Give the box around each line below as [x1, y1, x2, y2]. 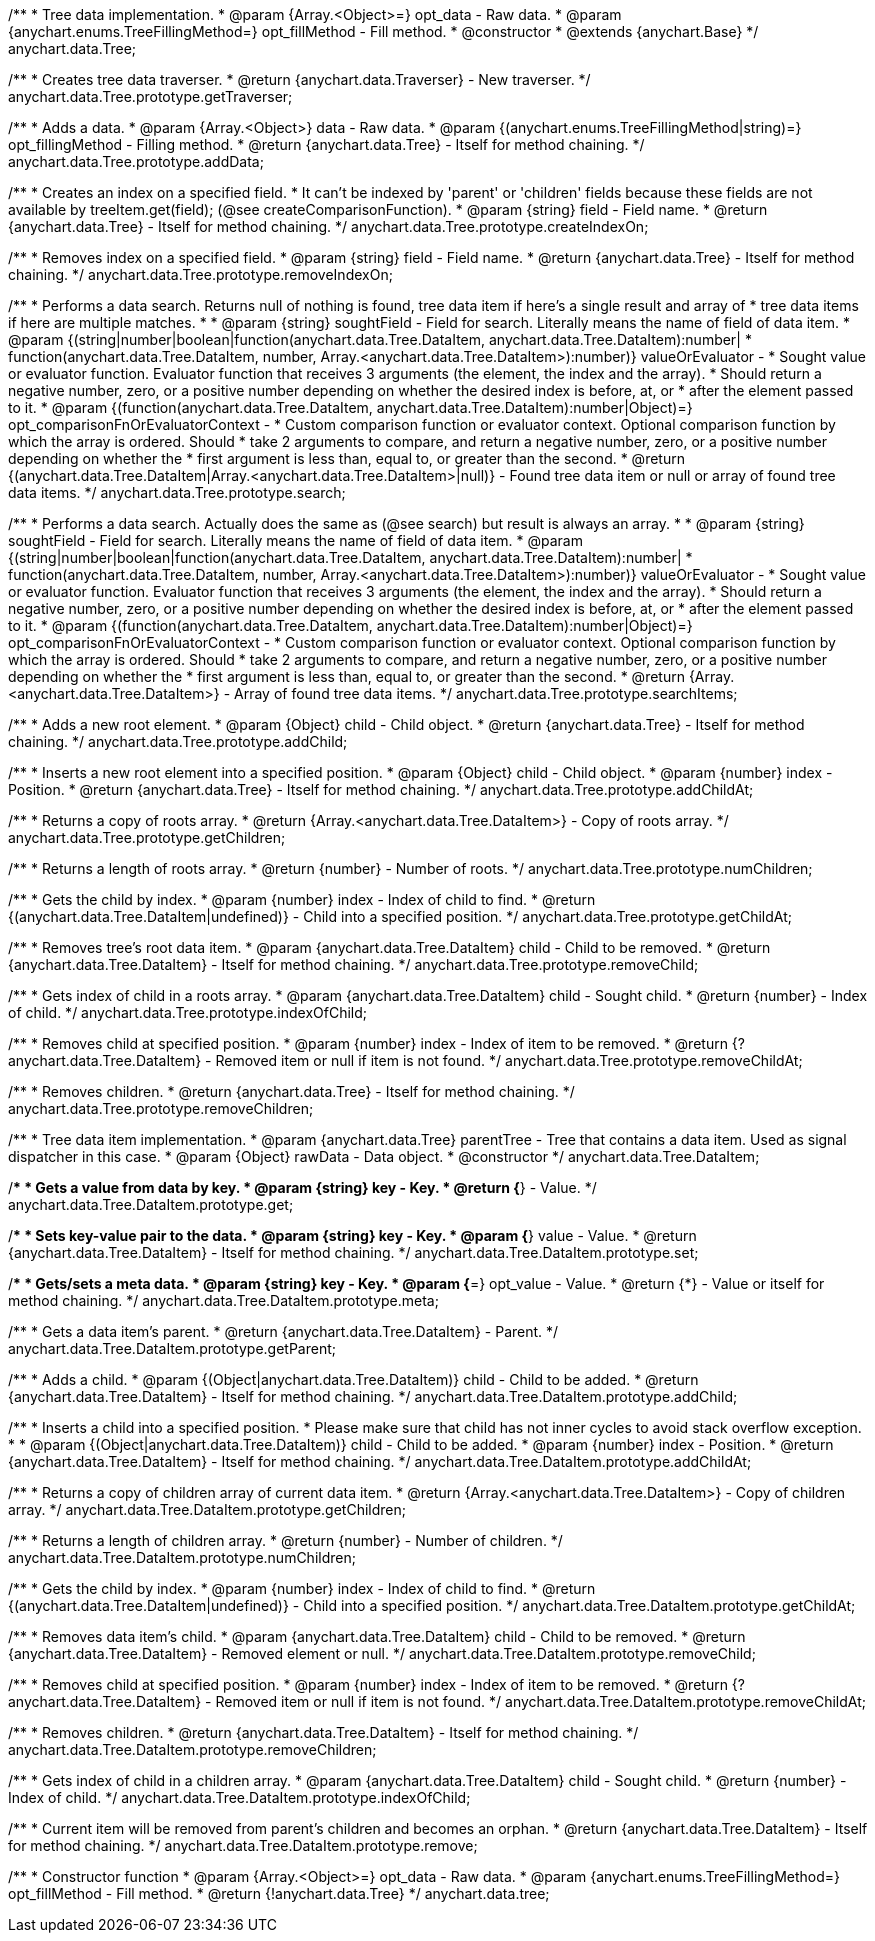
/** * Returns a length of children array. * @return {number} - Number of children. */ [8, 1532, 563, 1549]
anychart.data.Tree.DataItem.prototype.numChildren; [8, 1549, 356, 1566]
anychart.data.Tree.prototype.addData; [8, 153, 264, 170]
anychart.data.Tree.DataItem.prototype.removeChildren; [8, 1741, 377, 1758]
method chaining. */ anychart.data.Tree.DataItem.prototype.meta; [8, 1292, 439, 1309]
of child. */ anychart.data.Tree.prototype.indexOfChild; [8, 1004, 368, 1021]
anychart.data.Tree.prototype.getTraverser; [8, 88, 293, 105]
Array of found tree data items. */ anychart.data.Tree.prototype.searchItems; [234, 685, 738, 702]
